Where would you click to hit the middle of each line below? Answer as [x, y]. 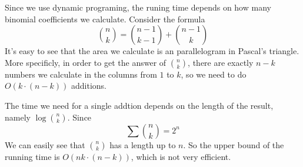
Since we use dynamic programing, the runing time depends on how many [138, 7]
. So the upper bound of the [234, 144]
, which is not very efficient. [181, 156]
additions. [89, 86]
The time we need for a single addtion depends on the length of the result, [139, 105]
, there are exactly [221, 62]
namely [18, 117]
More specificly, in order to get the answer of [86, 62]
